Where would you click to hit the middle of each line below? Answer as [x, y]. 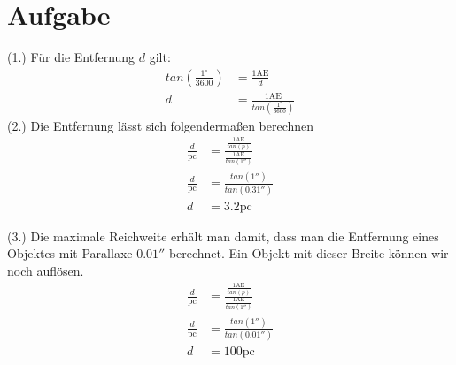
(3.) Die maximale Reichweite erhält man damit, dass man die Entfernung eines [223, 236]
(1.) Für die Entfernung [71, 57]
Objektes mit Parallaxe [70, 253]
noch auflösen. [46, 270]
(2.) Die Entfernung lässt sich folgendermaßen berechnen [161, 125]
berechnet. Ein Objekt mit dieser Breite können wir [309, 253]
